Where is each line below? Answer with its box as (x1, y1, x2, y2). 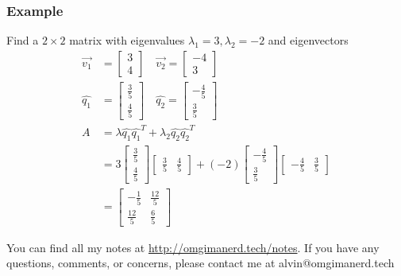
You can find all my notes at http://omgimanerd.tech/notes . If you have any (6, 239, 380, 255)
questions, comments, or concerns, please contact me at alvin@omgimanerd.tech (6, 255, 395, 271)
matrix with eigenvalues (69, 32, 185, 49)
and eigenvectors (268, 32, 349, 49)
